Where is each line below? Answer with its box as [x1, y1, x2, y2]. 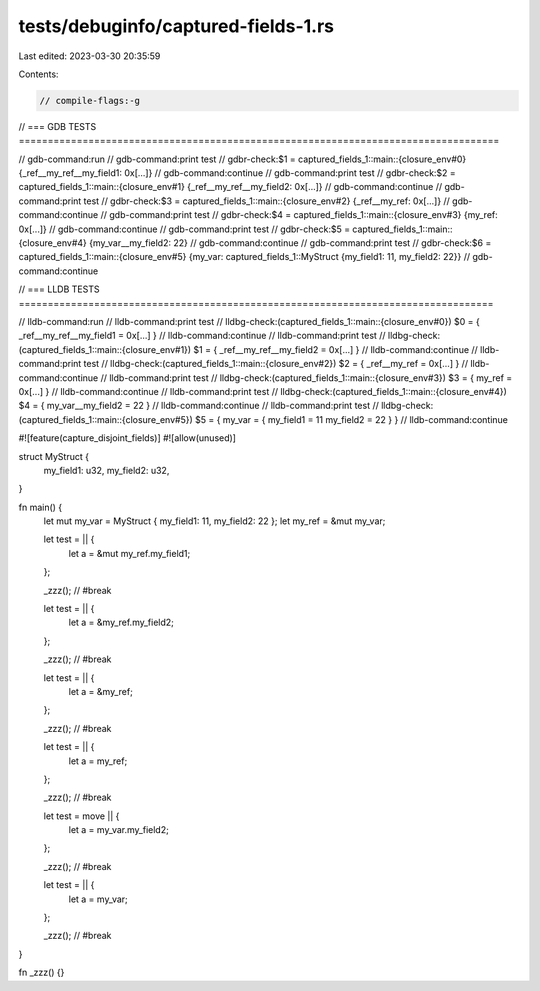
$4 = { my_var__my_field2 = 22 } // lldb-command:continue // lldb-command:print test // [18, 400, 379, 412]
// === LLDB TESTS [18, 283, 100, 295]
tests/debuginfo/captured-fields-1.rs [18, 15, 335, 37]
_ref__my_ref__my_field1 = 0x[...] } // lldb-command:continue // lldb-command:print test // [18, 330, 386, 342]
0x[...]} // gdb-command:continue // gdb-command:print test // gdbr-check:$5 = [18, 223, 350, 235]
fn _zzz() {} [18, 966, 65, 979]
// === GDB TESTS [18, 120, 97, 132]
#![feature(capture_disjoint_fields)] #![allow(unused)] [18, 432, 237, 444]
